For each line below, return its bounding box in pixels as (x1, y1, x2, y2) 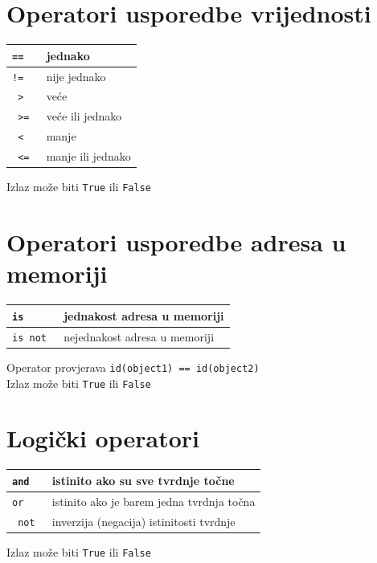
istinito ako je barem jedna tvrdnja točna (51, 492, 256, 509)
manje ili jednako (46, 148, 131, 165)
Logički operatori (6, 422, 199, 455)
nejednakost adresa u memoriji (64, 328, 215, 345)
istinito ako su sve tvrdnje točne (51, 471, 235, 488)
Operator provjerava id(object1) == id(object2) (6, 358, 260, 375)
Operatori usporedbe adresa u (6, 226, 346, 259)
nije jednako (46, 67, 106, 84)
